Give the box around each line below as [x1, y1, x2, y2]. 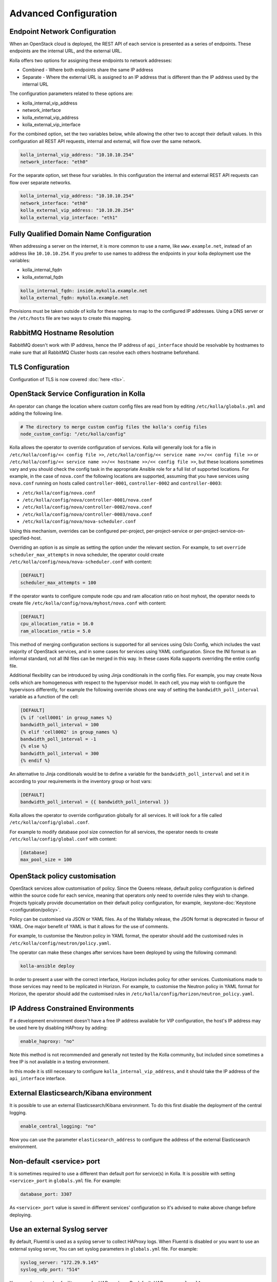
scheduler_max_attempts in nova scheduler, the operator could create [9, 551, 164, 557]
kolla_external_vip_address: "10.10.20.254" [20, 208, 134, 213]
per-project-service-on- [194, 528, 246, 534]
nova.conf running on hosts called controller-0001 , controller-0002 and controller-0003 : [9, 480, 222, 487]
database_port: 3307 [20, 1191, 72, 1197]
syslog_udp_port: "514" [20, 1267, 81, 1273]
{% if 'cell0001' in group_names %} [20, 714, 113, 720]
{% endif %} [20, 758, 51, 764]
